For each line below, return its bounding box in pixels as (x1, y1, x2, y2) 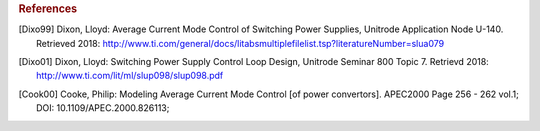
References (18, 2, 78, 15)
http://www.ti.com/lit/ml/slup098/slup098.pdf (36, 70, 224, 82)
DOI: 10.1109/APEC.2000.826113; (36, 102, 170, 114)
